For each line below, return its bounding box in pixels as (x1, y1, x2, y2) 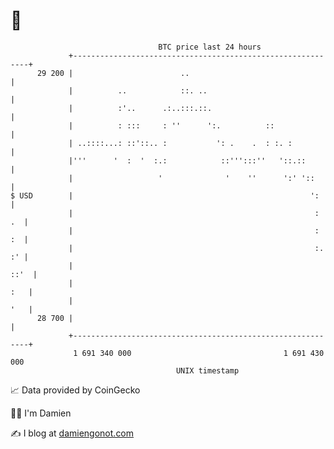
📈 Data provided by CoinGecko (10, 384, 141, 396)
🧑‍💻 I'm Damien (10, 407, 72, 419)
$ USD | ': (10, 190, 320, 201)
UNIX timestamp (175, 365, 240, 376)
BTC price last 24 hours (158, 42, 262, 52)
